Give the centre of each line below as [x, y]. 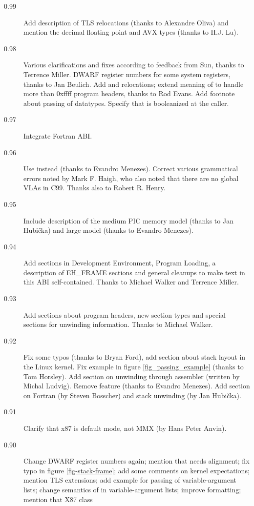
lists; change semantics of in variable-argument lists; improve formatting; [132, 489]
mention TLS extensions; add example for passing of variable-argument [130, 480]
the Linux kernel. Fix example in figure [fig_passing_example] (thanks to [134, 367]
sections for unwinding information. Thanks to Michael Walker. [118, 324]
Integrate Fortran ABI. [58, 135]
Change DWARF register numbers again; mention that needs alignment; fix [137, 461]
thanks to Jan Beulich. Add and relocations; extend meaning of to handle [134, 84]
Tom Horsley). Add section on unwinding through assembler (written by [132, 376]
